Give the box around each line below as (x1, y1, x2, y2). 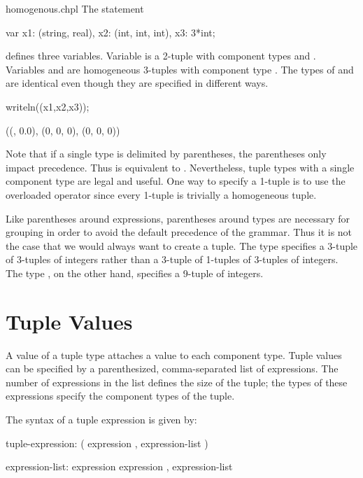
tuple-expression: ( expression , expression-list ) (6, 435, 208, 450)
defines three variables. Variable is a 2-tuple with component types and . (6, 48, 316, 63)
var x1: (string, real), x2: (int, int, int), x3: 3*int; (6, 24, 215, 39)
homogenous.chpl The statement (6, 1, 144, 15)
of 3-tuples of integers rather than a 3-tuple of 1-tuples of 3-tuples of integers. (6, 252, 339, 267)
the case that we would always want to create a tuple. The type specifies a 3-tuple (6, 238, 358, 253)
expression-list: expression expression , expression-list (6, 459, 233, 474)
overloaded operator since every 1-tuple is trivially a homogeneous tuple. (6, 187, 317, 202)
